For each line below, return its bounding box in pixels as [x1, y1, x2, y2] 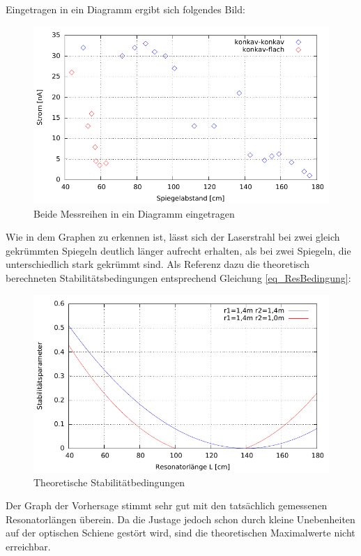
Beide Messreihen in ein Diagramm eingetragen [33, 206, 235, 220]
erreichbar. [6, 539, 51, 553]
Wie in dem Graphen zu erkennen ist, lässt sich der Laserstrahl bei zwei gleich [6, 230, 340, 244]
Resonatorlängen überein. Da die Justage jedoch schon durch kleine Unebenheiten [6, 511, 355, 526]
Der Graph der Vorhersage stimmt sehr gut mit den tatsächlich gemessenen [6, 498, 328, 513]
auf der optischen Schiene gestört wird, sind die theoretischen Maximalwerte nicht [6, 525, 355, 540]
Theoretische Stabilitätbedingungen [33, 474, 185, 489]
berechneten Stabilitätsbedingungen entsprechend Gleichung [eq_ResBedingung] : [6, 270, 351, 285]
